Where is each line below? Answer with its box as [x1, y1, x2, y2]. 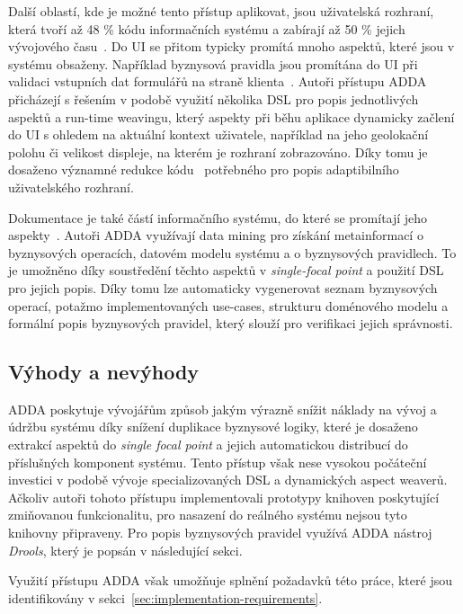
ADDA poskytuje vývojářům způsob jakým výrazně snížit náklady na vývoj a [8, 399, 437, 418]
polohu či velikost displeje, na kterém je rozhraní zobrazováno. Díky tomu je [8, 142, 428, 161]
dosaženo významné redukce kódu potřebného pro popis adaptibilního [8, 160, 399, 179]
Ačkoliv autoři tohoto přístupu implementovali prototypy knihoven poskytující [8, 487, 440, 506]
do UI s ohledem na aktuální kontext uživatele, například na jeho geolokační [8, 125, 429, 144]
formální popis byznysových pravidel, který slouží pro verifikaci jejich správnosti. [8, 314, 453, 333]
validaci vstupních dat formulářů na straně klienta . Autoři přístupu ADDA [8, 72, 427, 91]
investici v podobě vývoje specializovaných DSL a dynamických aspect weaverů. [8, 470, 448, 489]
